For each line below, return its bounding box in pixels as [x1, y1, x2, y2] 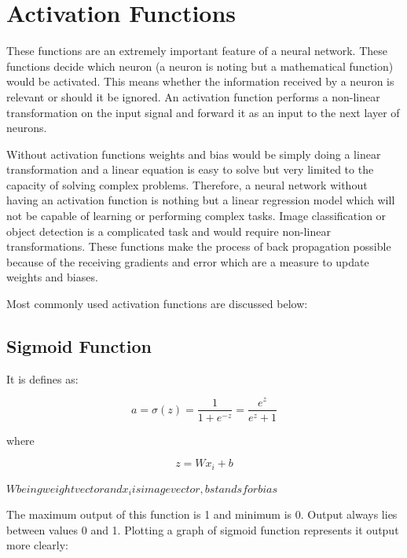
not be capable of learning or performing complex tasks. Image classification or [6, 207, 387, 224]
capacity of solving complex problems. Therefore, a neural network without [6, 176, 368, 193]
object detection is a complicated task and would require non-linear [6, 222, 331, 239]
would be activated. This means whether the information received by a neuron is [6, 73, 394, 90]
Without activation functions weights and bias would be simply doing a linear [6, 145, 381, 162]
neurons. [6, 119, 47, 136]
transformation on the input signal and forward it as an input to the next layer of [6, 104, 400, 120]
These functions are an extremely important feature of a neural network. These [6, 42, 388, 59]
